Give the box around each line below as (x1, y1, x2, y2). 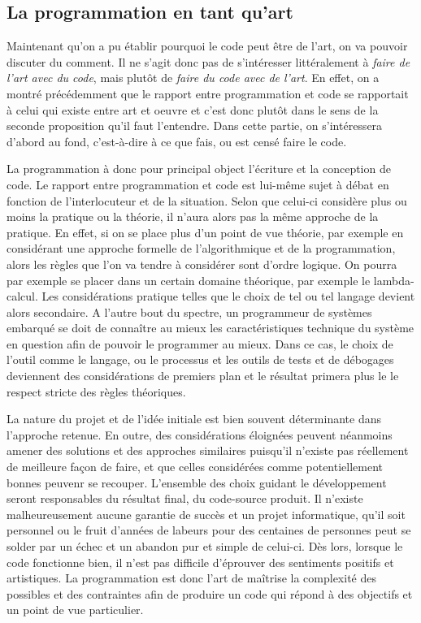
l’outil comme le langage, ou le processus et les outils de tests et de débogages (7, 351, 394, 368)
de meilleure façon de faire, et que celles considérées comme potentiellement (7, 458, 384, 475)
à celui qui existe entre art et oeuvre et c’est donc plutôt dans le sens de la (7, 101, 379, 118)
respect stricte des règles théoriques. (7, 383, 186, 400)
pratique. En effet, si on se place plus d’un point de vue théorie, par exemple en (7, 223, 404, 240)
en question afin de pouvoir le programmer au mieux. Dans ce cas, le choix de (7, 335, 393, 352)
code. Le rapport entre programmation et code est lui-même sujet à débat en (7, 175, 389, 193)
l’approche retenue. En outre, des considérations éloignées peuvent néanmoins (7, 426, 393, 443)
